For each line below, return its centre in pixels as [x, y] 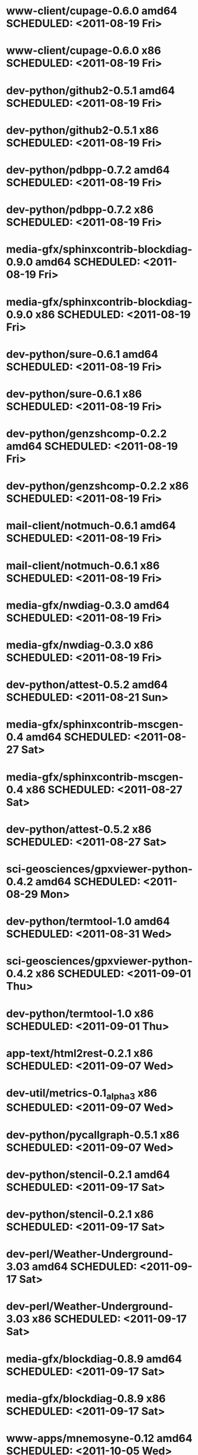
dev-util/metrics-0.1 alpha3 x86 [82, 1094]
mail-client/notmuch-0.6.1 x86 [83, 566]
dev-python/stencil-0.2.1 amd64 [88, 1175]
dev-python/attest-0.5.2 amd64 [87, 685]
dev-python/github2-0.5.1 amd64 [91, 90]
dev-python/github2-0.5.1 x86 [82, 130]
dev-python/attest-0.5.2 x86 [79, 829]
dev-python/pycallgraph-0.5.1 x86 [93, 1135]
